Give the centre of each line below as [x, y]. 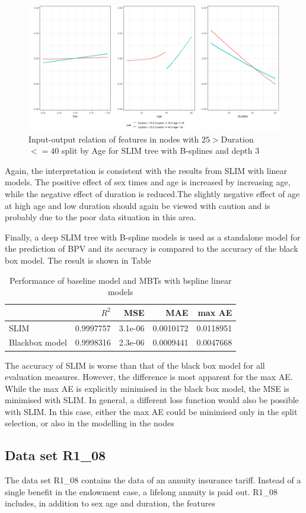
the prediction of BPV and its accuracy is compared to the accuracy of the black [152, 248]
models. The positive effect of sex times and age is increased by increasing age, [148, 182]
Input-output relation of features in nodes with [114, 139]
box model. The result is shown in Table [78, 260]
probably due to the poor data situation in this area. [101, 217]
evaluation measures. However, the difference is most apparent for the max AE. [149, 377]
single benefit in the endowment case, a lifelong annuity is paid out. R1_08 [141, 491]
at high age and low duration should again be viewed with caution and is [138, 205]
